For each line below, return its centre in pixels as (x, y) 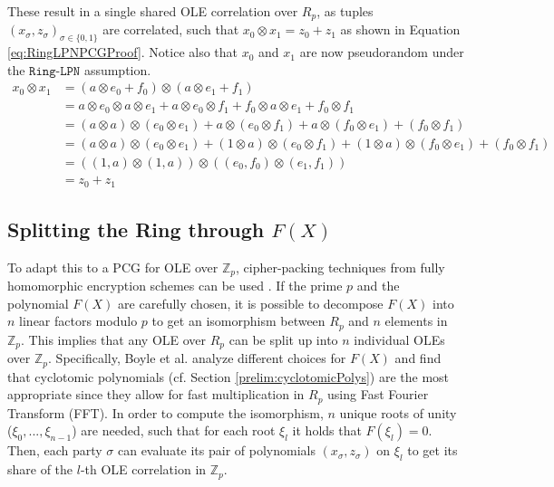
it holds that (327, 430)
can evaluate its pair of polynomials (216, 450)
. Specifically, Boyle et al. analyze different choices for (197, 358)
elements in (416, 321)
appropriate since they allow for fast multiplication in (156, 394)
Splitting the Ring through (136, 229)
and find (418, 358)
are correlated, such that (171, 29)
